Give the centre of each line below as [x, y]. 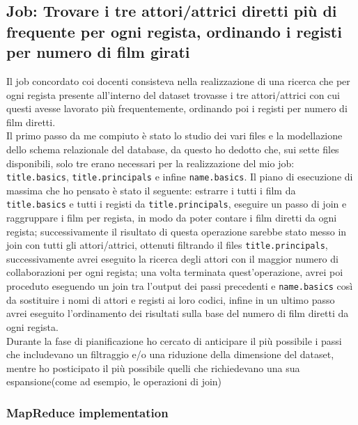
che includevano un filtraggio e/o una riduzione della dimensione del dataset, [170, 354]
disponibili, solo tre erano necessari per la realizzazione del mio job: [150, 163]
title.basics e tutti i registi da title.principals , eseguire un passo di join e [177, 204]
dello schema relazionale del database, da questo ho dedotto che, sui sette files [173, 149]
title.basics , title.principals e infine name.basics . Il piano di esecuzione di [180, 177]
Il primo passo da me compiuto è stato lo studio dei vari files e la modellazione [174, 136]
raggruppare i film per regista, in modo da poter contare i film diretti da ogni [172, 218]
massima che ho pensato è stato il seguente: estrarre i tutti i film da [151, 190]
